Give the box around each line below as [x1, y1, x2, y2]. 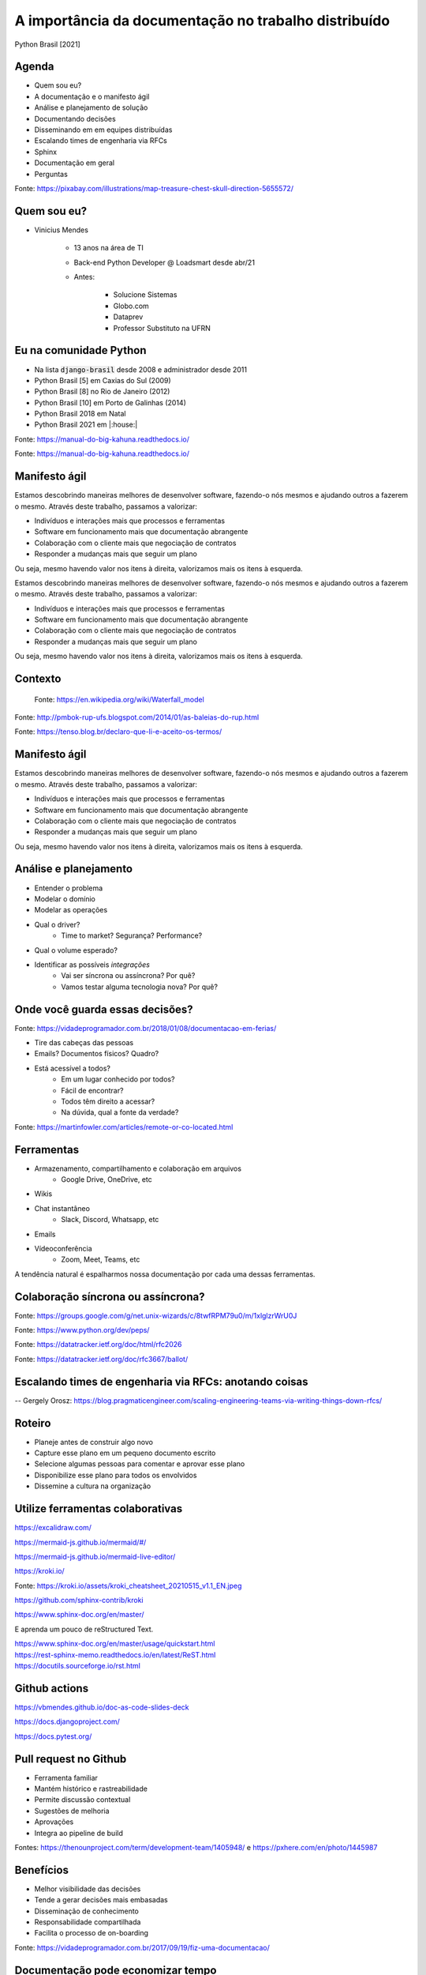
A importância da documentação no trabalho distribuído [14, 12, 390, 29]
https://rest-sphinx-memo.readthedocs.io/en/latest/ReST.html [14, 1650, 216, 1659]
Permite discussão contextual [34, 1795, 131, 1804]
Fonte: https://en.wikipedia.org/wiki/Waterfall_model [34, 694, 204, 704]
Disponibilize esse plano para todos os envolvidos [34, 1470, 197, 1480]
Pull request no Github [14, 1752, 127, 1766]
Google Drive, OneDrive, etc [61, 1175, 153, 1184]
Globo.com [113, 301, 149, 310]
